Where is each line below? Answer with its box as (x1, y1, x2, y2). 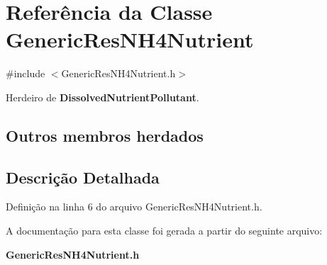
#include (6, 66, 45, 81)
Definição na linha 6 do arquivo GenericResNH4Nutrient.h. (6, 199, 262, 214)
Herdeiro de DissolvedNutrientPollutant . (6, 89, 199, 104)
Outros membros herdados (6, 124, 204, 146)
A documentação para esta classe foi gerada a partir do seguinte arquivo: (6, 223, 323, 238)
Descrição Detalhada (6, 166, 160, 188)
